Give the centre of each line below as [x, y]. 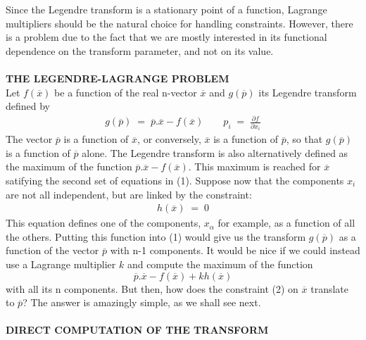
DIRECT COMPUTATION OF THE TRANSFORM [137, 330]
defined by [28, 106]
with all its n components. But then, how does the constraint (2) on [152, 288]
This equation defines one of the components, [103, 223]
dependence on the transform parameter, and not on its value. [140, 50]
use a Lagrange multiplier [61, 264]
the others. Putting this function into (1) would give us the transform [156, 236]
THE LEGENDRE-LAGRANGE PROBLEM [118, 78]
